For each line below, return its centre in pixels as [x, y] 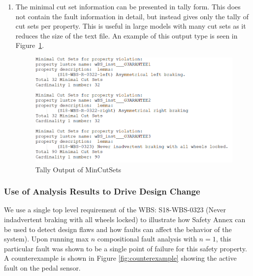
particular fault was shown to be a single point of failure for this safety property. [126, 248]
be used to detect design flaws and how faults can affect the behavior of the [118, 229]
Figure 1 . [30, 45]
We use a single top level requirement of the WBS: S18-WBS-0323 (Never [115, 210]
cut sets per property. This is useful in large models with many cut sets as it [131, 26]
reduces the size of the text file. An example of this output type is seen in [126, 35]
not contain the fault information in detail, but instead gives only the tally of [132, 16]
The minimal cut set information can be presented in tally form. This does [128, 6]
